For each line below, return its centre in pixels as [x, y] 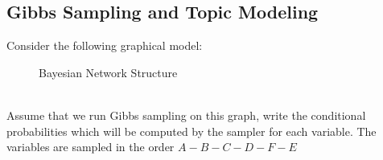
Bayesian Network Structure [108, 72]
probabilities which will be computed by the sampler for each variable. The [191, 131]
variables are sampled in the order [91, 147]
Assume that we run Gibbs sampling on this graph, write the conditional [186, 115]
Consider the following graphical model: [105, 45]
